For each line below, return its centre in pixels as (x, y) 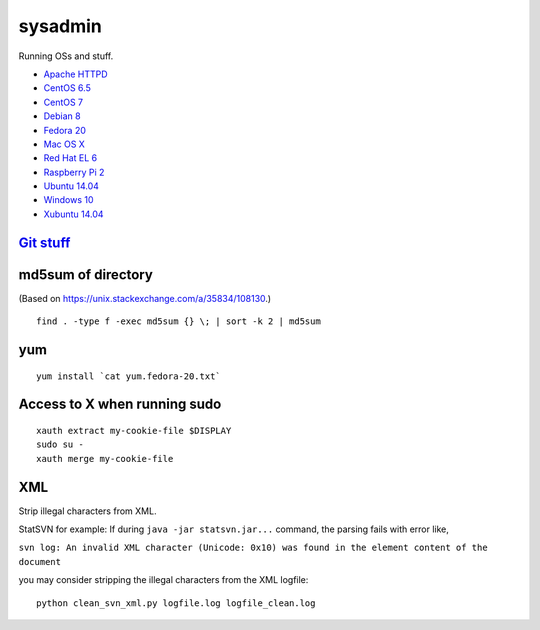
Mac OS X (64, 144)
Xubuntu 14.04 (73, 214)
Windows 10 (68, 200)
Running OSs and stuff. (66, 56)
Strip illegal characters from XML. (87, 511)
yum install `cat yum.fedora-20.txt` (129, 376)
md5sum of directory (86, 274)
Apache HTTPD (76, 74)
